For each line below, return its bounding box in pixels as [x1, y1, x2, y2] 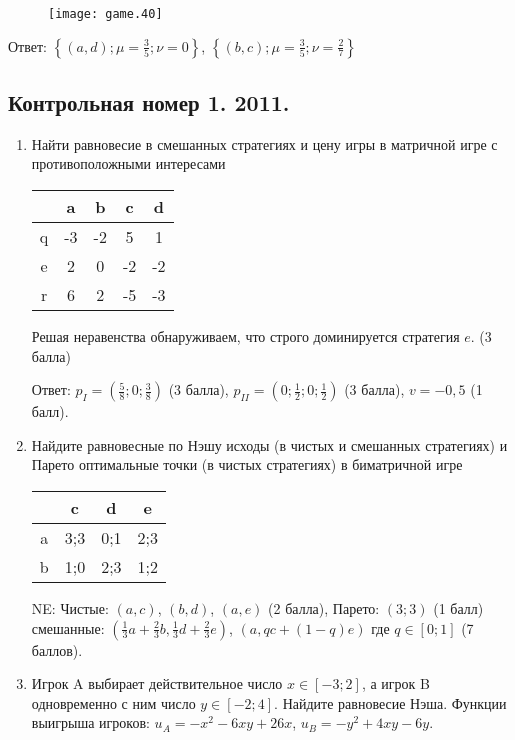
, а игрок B [361, 673, 430, 694]
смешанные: [31, 617, 105, 638]
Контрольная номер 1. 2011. [8, 87, 290, 118]
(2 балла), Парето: [268, 598, 380, 619]
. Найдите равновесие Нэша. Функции [274, 692, 507, 713]
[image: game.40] [48, 7, 163, 21]
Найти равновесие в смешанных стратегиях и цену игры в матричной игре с [31, 133, 498, 154]
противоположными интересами [31, 153, 226, 174]
